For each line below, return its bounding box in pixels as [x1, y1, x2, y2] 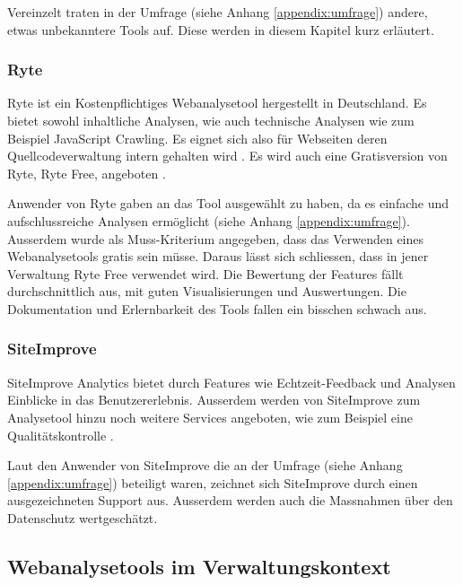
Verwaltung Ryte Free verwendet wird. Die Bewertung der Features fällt [7, 264, 404, 283]
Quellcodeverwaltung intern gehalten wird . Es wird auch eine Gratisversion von [7, 146, 448, 165]
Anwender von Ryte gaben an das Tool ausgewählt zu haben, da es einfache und [7, 194, 450, 213]
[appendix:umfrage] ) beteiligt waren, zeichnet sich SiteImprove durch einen [7, 473, 418, 492]
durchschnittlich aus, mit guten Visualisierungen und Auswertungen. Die [7, 282, 406, 301]
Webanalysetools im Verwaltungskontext [7, 552, 391, 580]
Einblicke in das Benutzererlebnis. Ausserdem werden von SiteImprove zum [7, 390, 421, 409]
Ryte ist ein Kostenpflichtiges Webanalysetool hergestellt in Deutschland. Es [7, 93, 427, 112]
